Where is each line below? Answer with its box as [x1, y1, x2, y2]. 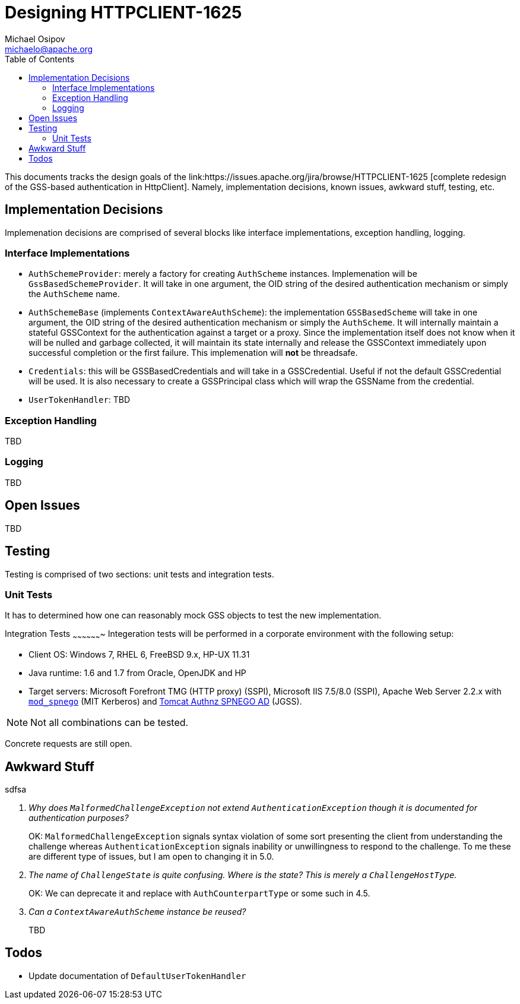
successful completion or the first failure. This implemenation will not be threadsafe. [28, 348, 358, 358]
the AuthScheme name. [28, 289, 120, 299]
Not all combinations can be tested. [30, 716, 189, 729]
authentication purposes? [28, 812, 129, 823]
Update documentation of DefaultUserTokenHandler [28, 970, 246, 981]
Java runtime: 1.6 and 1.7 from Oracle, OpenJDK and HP [28, 668, 246, 678]
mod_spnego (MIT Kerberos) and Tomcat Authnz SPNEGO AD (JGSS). [28, 696, 302, 707]
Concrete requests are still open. [5, 738, 132, 749]
